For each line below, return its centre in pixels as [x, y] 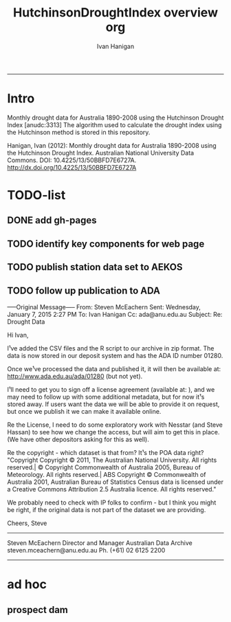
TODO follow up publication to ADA [84, 290]
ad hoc [27, 585]
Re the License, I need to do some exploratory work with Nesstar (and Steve [115, 425]
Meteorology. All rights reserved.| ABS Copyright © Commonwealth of [107, 475]
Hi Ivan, [18, 335]
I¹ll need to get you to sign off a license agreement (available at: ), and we [111, 390]
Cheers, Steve [27, 523]
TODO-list [36, 196]
